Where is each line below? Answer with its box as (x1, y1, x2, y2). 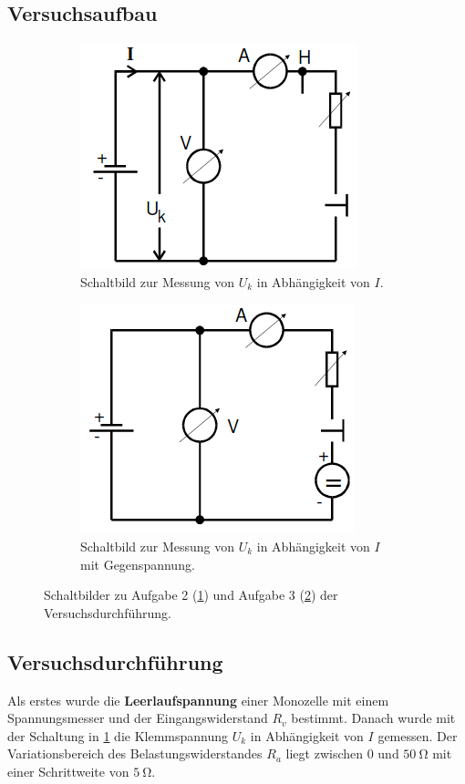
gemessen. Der (377, 726, 458, 745)
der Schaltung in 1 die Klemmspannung (7, 726, 229, 745)
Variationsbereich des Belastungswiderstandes (7, 744, 263, 763)
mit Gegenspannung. (80, 554, 195, 573)
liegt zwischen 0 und (285, 744, 399, 763)
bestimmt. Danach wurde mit (291, 708, 456, 727)
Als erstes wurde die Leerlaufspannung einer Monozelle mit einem (7, 690, 389, 709)
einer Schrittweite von (7, 761, 129, 780)
